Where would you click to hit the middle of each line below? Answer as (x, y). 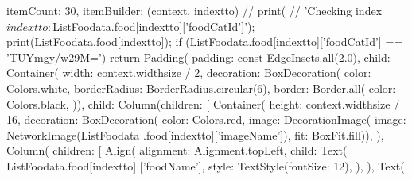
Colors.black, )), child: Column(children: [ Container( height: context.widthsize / (203, 103)
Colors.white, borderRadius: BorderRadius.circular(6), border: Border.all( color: (201, 88)
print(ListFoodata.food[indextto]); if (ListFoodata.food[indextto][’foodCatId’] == (205, 42)
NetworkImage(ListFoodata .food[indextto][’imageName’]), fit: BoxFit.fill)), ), (195, 134)
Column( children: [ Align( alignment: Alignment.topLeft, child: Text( (177, 150)
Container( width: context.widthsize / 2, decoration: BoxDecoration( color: (189, 73)
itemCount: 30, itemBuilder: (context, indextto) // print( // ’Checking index (194, 10)
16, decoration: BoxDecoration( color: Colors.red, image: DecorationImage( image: (206, 119)
